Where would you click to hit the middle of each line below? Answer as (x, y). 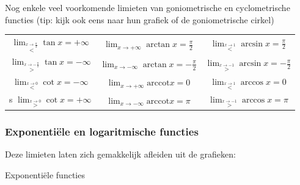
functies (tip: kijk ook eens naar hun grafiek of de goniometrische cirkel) (140, 19)
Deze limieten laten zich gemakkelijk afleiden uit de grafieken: (120, 154)
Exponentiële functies (45, 174)
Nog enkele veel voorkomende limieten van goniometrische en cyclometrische (148, 7)
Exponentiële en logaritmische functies (102, 131)
